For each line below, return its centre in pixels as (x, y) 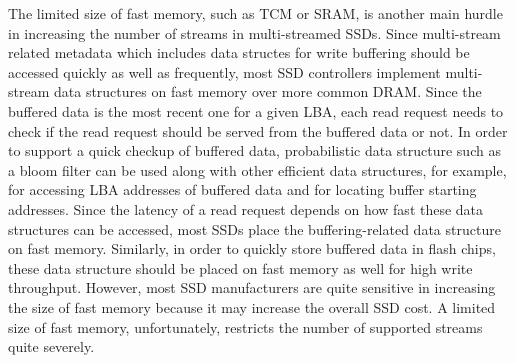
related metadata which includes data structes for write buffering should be (239, 52)
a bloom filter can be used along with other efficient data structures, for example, (257, 169)
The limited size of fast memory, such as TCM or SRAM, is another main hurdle (255, 13)
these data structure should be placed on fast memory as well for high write (240, 267)
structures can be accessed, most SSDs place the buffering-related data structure (254, 228)
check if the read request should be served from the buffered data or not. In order (258, 130)
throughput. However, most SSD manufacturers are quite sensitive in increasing (252, 287)
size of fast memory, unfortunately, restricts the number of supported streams (245, 326)
